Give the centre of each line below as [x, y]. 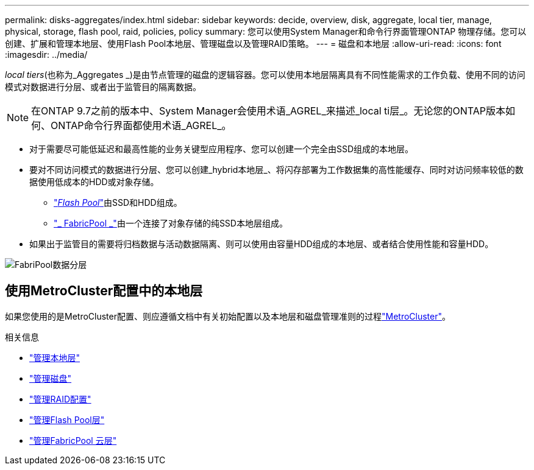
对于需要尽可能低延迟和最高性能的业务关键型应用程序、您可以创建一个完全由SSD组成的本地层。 [222, 149]
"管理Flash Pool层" [67, 419]
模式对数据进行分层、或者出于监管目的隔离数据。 [103, 87]
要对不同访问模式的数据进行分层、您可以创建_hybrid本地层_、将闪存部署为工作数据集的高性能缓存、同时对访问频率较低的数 [276, 170]
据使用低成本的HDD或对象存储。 [94, 182]
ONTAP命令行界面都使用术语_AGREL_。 [141, 125]
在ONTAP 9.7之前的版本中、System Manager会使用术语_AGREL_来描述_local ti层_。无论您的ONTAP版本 [269, 111]
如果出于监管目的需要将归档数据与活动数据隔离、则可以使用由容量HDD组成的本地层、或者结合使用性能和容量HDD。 [262, 244]
